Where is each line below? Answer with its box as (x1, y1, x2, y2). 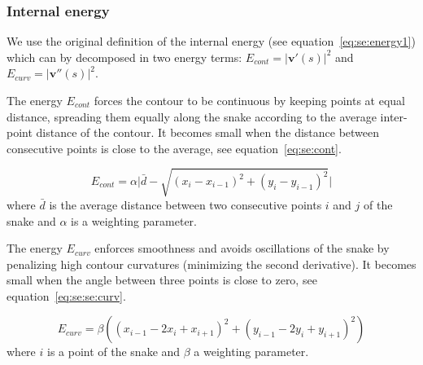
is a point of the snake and (46, 343, 181, 360)
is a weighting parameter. (71, 212, 197, 229)
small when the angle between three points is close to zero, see (7, 271, 317, 288)
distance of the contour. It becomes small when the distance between (36, 124, 380, 141)
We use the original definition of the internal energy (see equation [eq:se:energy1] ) (7, 33, 416, 50)
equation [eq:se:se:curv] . (7, 287, 126, 304)
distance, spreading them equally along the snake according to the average (7, 108, 377, 125)
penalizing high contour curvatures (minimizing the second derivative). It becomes (7, 255, 416, 272)
